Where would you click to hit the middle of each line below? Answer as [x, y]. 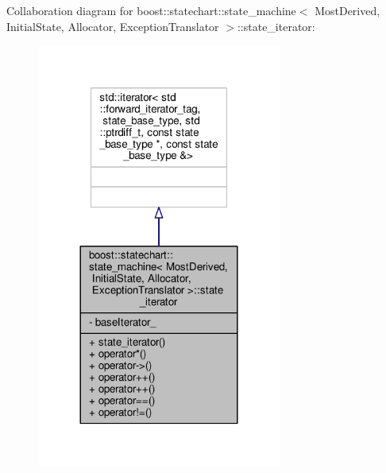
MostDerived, [347, 10]
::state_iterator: [276, 26]
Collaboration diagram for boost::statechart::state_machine [151, 10]
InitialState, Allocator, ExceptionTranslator [113, 26]
